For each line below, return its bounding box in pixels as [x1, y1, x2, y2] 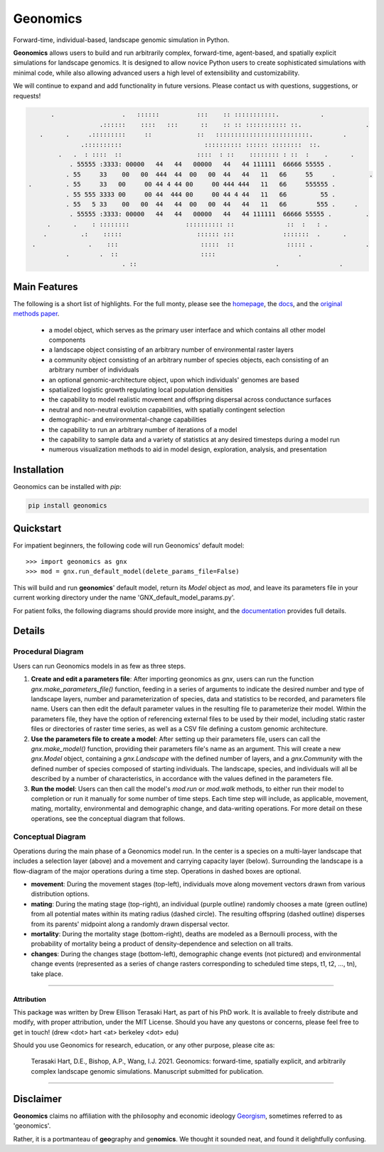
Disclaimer [13, 1093, 62, 1105]
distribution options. [31, 890, 90, 899]
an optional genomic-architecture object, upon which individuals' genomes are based [48, 375, 299, 384]
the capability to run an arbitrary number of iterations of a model [48, 425, 238, 434]
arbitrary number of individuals [48, 365, 139, 374]
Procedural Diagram [13, 646, 84, 656]
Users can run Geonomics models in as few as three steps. [13, 661, 186, 670]
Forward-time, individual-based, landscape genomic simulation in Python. [13, 36, 230, 44]
